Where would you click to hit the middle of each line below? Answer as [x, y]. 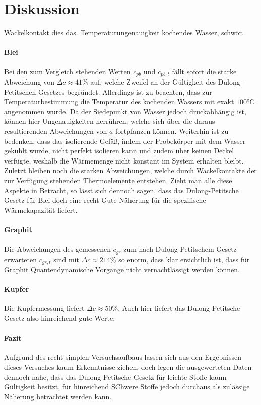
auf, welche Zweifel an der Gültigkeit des [153, 81]
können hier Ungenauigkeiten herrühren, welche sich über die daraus [110, 121]
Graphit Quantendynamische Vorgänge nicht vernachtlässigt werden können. [122, 269]
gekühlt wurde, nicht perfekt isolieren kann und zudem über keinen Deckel [119, 151]
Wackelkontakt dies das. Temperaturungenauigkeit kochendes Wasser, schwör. [124, 32]
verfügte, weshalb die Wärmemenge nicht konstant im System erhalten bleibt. [124, 160]
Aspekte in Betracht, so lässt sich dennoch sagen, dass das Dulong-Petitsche [121, 190]
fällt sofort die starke [204, 71]
